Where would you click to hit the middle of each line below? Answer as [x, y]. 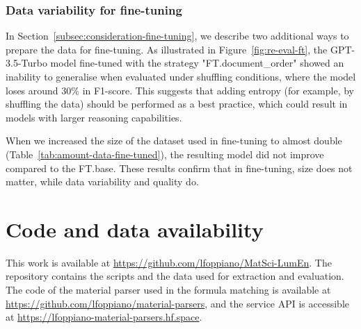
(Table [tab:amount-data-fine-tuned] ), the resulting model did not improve [165, 154]
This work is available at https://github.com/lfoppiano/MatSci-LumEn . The [169, 262]
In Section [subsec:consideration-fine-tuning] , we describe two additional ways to [177, 36]
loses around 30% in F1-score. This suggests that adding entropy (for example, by [180, 90]
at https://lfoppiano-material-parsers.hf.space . [104, 317]
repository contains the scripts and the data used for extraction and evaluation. [175, 276]
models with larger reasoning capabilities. [94, 117]
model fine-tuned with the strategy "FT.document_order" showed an [197, 63]
